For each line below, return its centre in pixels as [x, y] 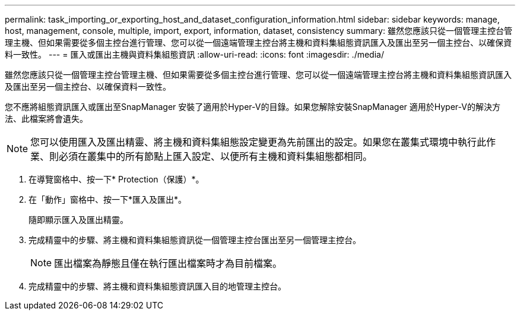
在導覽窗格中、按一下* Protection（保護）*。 [116, 179]
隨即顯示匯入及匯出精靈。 [78, 220]
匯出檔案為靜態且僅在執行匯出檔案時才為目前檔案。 [168, 263]
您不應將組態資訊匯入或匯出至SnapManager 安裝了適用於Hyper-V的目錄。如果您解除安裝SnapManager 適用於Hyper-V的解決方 [253, 107]
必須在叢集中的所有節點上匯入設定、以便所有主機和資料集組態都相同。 [216, 156]
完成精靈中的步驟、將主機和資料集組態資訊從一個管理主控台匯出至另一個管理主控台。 [195, 240]
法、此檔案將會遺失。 [46, 119]
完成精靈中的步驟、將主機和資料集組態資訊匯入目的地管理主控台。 [157, 286]
